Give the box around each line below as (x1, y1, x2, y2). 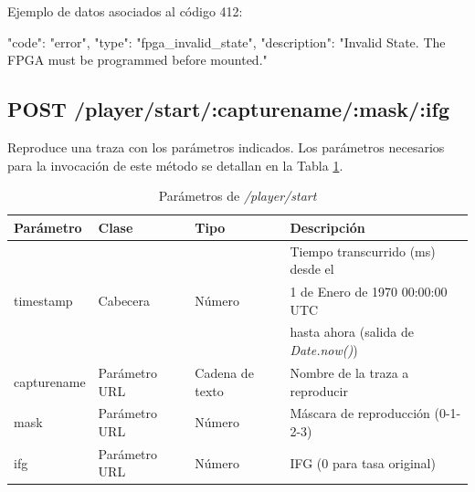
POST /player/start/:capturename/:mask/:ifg (7, 95, 450, 123)
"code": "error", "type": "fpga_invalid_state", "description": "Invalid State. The (7, 32, 446, 51)
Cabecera (98, 290, 151, 309)
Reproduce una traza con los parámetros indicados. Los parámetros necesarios (7, 137, 445, 156)
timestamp (14, 290, 73, 309)
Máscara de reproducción (290, 403, 430, 423)
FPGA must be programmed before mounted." (7, 50, 268, 69)
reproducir (290, 381, 348, 400)
